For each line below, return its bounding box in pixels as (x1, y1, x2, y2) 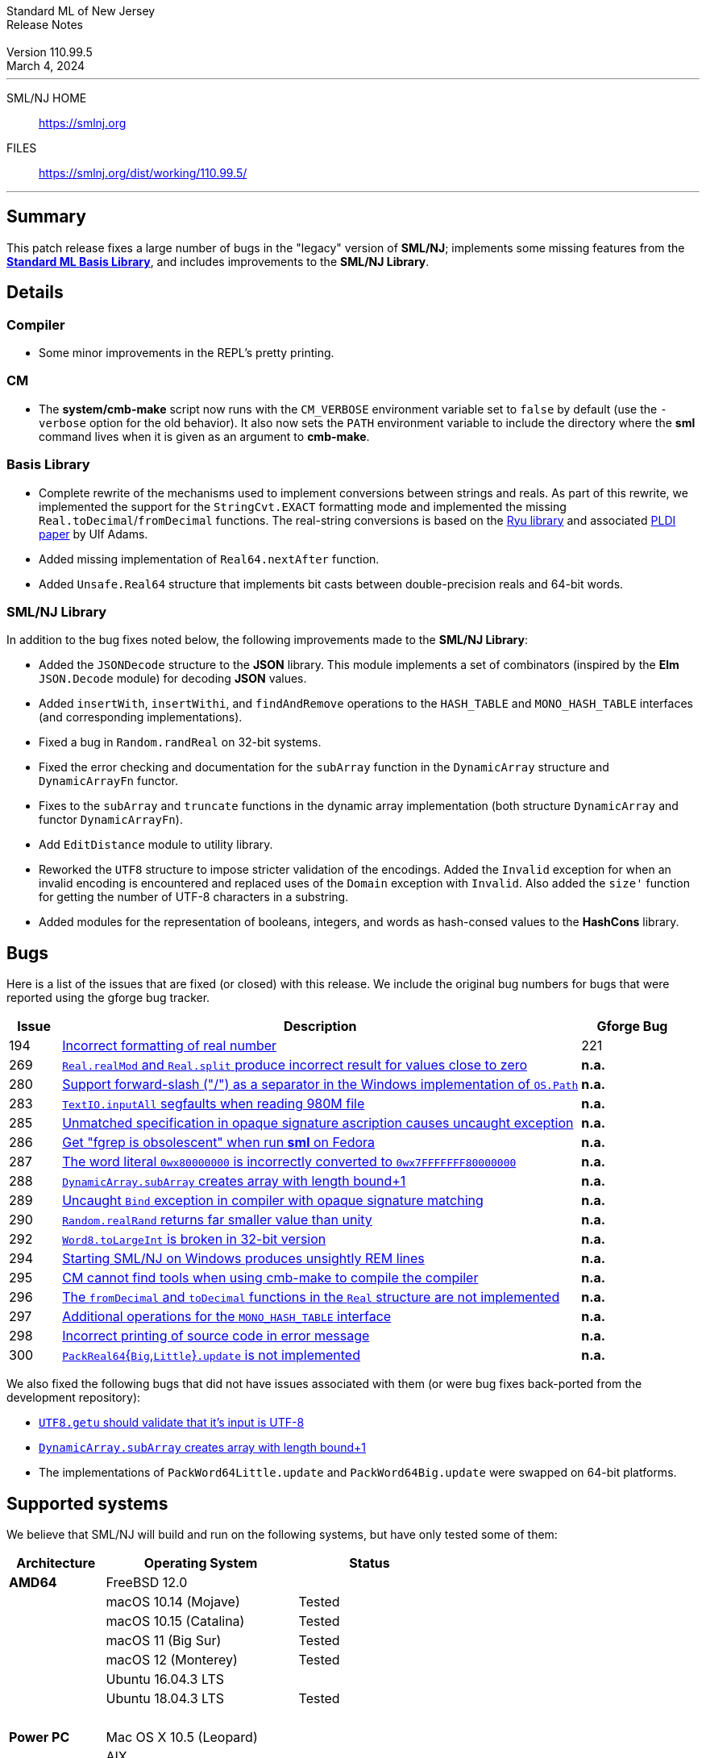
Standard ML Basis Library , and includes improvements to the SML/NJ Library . (6, 254, 430, 268)
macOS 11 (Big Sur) (106, 1632, 222, 1648)
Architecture (16, 1555, 96, 1571)
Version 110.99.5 (6, 45, 93, 59)
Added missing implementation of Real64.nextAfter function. (39, 551, 380, 566)
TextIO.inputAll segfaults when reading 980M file (62, 1095, 365, 1112)
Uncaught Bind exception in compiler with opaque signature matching (62, 1192, 484, 1209)
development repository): (6, 1390, 141, 1405)
